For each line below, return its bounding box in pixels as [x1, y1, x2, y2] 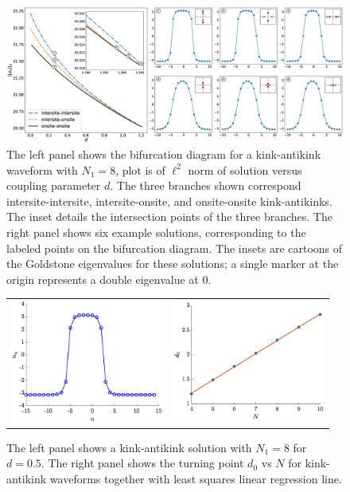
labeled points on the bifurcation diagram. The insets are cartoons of [6, 239, 343, 256]
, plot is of [115, 161, 165, 178]
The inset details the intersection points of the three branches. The [6, 208, 332, 225]
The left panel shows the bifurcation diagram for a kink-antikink [6, 146, 321, 163]
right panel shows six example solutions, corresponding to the [6, 223, 306, 240]
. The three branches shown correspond [110, 177, 301, 194]
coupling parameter [6, 177, 101, 194]
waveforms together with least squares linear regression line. [49, 470, 342, 486]
